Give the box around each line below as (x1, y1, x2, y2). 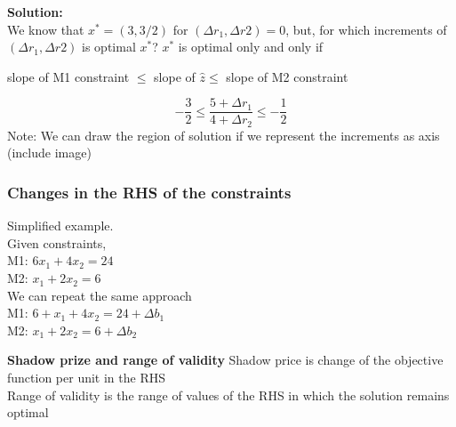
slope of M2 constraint (226, 67, 348, 85)
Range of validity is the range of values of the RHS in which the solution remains (7, 385, 450, 404)
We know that (7, 20, 84, 38)
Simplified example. (7, 216, 114, 235)
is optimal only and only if (178, 37, 324, 56)
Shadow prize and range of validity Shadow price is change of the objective (7, 350, 444, 369)
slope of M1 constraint (7, 67, 130, 85)
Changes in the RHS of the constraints (7, 181, 292, 203)
